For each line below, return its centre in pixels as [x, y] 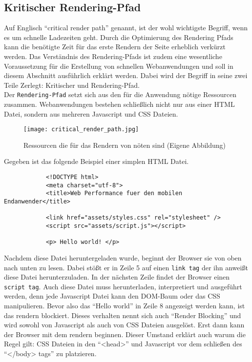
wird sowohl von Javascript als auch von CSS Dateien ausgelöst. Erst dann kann [124, 325]
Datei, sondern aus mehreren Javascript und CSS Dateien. [91, 113]
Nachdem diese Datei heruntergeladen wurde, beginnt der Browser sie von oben [123, 257]
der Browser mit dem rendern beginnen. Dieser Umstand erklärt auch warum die [125, 334]
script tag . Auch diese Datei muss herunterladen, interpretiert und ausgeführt [123, 286]
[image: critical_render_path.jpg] [81, 130]
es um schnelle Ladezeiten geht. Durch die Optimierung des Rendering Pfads [119, 37]
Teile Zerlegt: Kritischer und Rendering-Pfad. [72, 85]
